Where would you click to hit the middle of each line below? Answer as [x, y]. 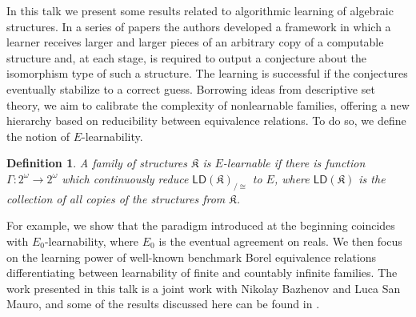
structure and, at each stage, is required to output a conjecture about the [186, 57]
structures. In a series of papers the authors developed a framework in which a [199, 26]
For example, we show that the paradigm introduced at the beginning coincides [201, 225]
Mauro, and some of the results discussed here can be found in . [163, 304]
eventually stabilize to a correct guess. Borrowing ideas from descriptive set [191, 88]
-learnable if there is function [294, 163]
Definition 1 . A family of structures [97, 163]
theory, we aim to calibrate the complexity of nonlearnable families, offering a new [208, 104]
